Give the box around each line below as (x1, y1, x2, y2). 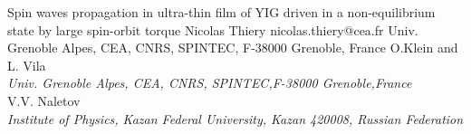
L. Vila (7, 55, 46, 74)
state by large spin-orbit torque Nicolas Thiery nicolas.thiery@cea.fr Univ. (7, 20, 418, 39)
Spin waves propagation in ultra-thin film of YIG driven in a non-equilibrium (7, 3, 436, 21)
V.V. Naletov (7, 91, 81, 110)
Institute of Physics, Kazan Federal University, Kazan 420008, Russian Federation (7, 109, 464, 128)
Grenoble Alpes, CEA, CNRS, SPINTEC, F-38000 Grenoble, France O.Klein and (7, 38, 458, 57)
